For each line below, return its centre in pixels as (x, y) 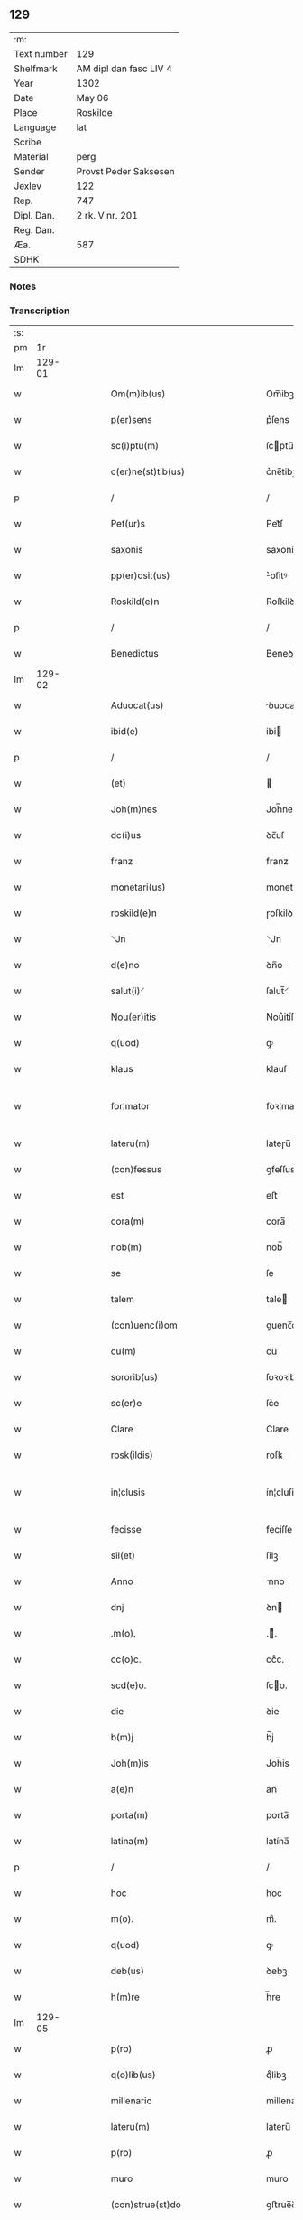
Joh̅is (278, 1763)
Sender (29, 171)
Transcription (40, 311)
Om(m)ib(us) (138, 394)
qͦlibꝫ (276, 2075)
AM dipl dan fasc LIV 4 (124, 69)
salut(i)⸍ (128, 991)
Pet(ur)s (128, 524)
